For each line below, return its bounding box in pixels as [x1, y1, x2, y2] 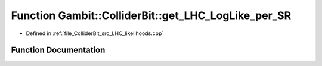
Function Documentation [11, 45, 106, 55]
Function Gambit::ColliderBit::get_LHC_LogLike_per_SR [11, 9, 292, 22]
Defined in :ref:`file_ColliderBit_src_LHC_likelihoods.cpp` [26, 30, 164, 37]
